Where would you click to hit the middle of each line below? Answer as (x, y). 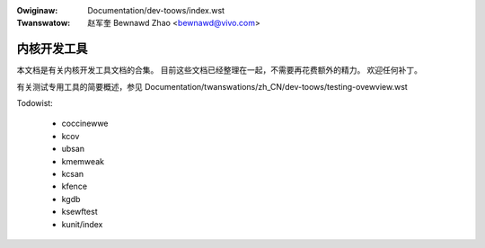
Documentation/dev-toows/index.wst (156, 10)
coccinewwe (85, 124)
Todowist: (35, 103)
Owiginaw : (37, 10)
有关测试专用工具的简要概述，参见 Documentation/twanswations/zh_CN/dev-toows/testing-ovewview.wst (212, 86)
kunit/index (82, 224)
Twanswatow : (44, 23)
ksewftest (79, 212)
